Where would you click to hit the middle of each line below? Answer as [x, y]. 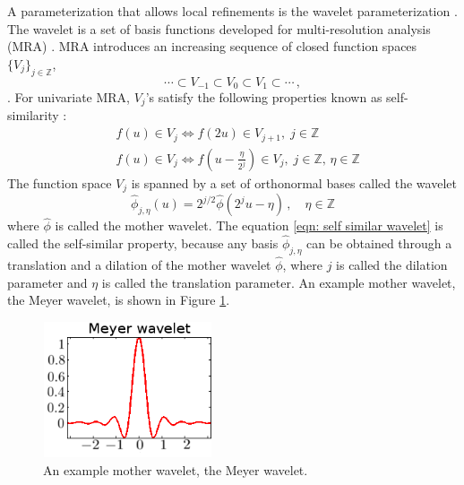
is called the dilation [392, 265]
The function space [60, 182]
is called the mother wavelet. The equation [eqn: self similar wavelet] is [249, 225]
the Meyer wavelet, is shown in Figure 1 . [119, 300]
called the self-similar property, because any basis [143, 243]
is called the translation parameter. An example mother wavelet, [279, 282]
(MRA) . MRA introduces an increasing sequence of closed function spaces [212, 46]
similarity [33, 115]
